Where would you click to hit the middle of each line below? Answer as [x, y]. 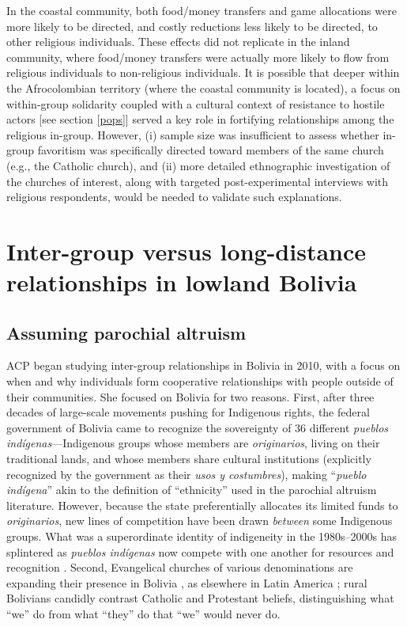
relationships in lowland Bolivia [182, 282]
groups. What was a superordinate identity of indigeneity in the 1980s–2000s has [202, 536]
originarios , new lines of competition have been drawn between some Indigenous [200, 521]
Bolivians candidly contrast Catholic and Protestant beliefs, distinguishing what [200, 598]
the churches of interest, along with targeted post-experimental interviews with [198, 181]
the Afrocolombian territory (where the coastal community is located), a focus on [203, 87]
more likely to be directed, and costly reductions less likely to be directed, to [192, 26]
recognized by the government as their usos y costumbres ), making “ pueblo [187, 474]
